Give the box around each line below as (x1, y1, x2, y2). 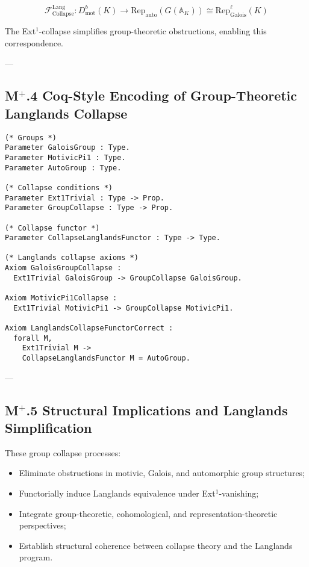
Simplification (5, 418, 92, 437)
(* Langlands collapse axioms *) (5, 253, 139, 262)
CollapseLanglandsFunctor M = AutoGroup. (22, 354, 190, 363)
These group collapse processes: (5, 446, 121, 459)
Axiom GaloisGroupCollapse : (5, 264, 122, 273)
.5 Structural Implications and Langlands (26, 400, 288, 419)
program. (19, 551, 53, 563)
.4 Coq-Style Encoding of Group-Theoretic (26, 86, 298, 105)
